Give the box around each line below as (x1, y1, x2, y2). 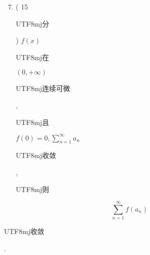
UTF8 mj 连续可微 (15, 83, 70, 93)
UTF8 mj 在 (15, 51, 49, 62)
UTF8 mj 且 (15, 116, 49, 127)
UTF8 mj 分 (15, 18, 49, 28)
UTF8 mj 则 (15, 183, 49, 194)
